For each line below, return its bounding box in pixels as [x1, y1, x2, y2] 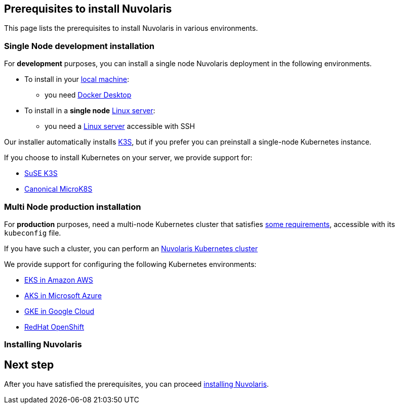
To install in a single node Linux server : [24, 106, 155, 115]
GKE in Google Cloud [24, 306, 94, 315]
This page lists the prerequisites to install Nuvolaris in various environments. [4, 24, 258, 33]
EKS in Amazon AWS [24, 275, 93, 284]
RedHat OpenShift [24, 322, 84, 331]
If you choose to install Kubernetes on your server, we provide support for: [4, 153, 253, 162]
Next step [4, 358, 54, 371]
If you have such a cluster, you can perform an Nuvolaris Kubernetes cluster [4, 244, 258, 253]
